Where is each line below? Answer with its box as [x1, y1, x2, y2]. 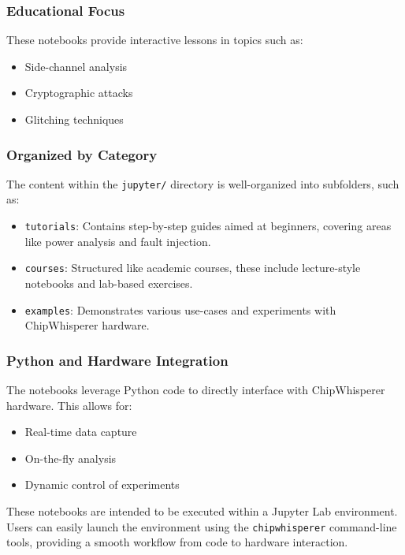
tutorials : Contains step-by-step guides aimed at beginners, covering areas [24, 218, 392, 234]
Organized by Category [6, 144, 158, 164]
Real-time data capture [24, 423, 137, 440]
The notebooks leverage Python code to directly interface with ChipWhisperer [6, 382, 385, 398]
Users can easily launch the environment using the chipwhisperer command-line [6, 518, 397, 535]
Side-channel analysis [24, 58, 128, 74]
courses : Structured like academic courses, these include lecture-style [24, 259, 361, 276]
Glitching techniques [24, 111, 124, 127]
